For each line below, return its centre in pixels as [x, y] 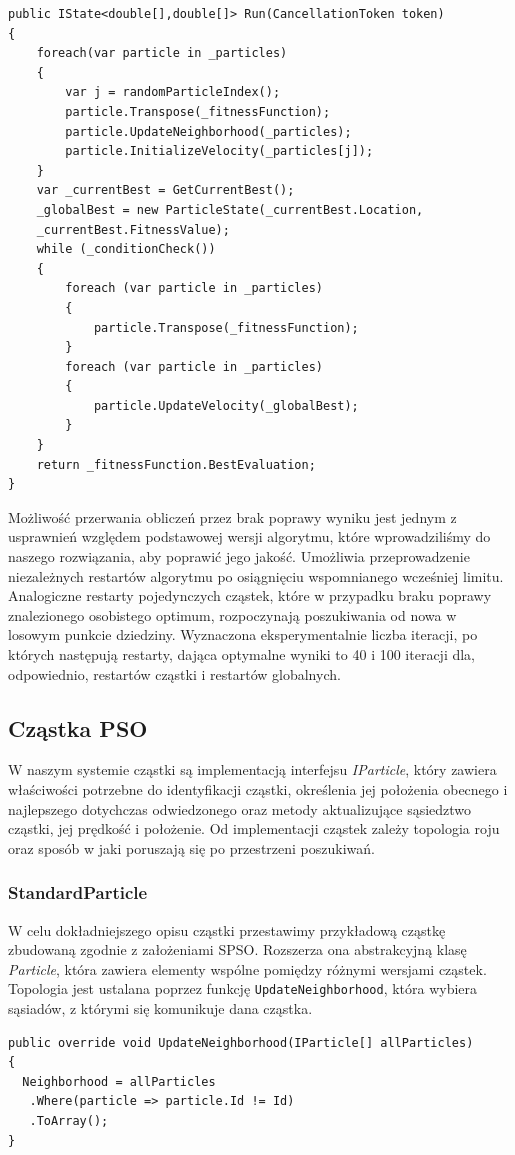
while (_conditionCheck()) [126, 249]
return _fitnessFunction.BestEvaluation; [176, 464]
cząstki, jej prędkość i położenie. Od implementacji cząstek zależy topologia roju [254, 828]
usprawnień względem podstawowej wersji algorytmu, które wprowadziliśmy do [249, 536]
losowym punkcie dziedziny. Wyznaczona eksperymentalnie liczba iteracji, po [243, 634]
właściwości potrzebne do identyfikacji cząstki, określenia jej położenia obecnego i [258, 788]
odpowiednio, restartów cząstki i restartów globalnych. [174, 673]
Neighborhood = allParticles [119, 1081]
